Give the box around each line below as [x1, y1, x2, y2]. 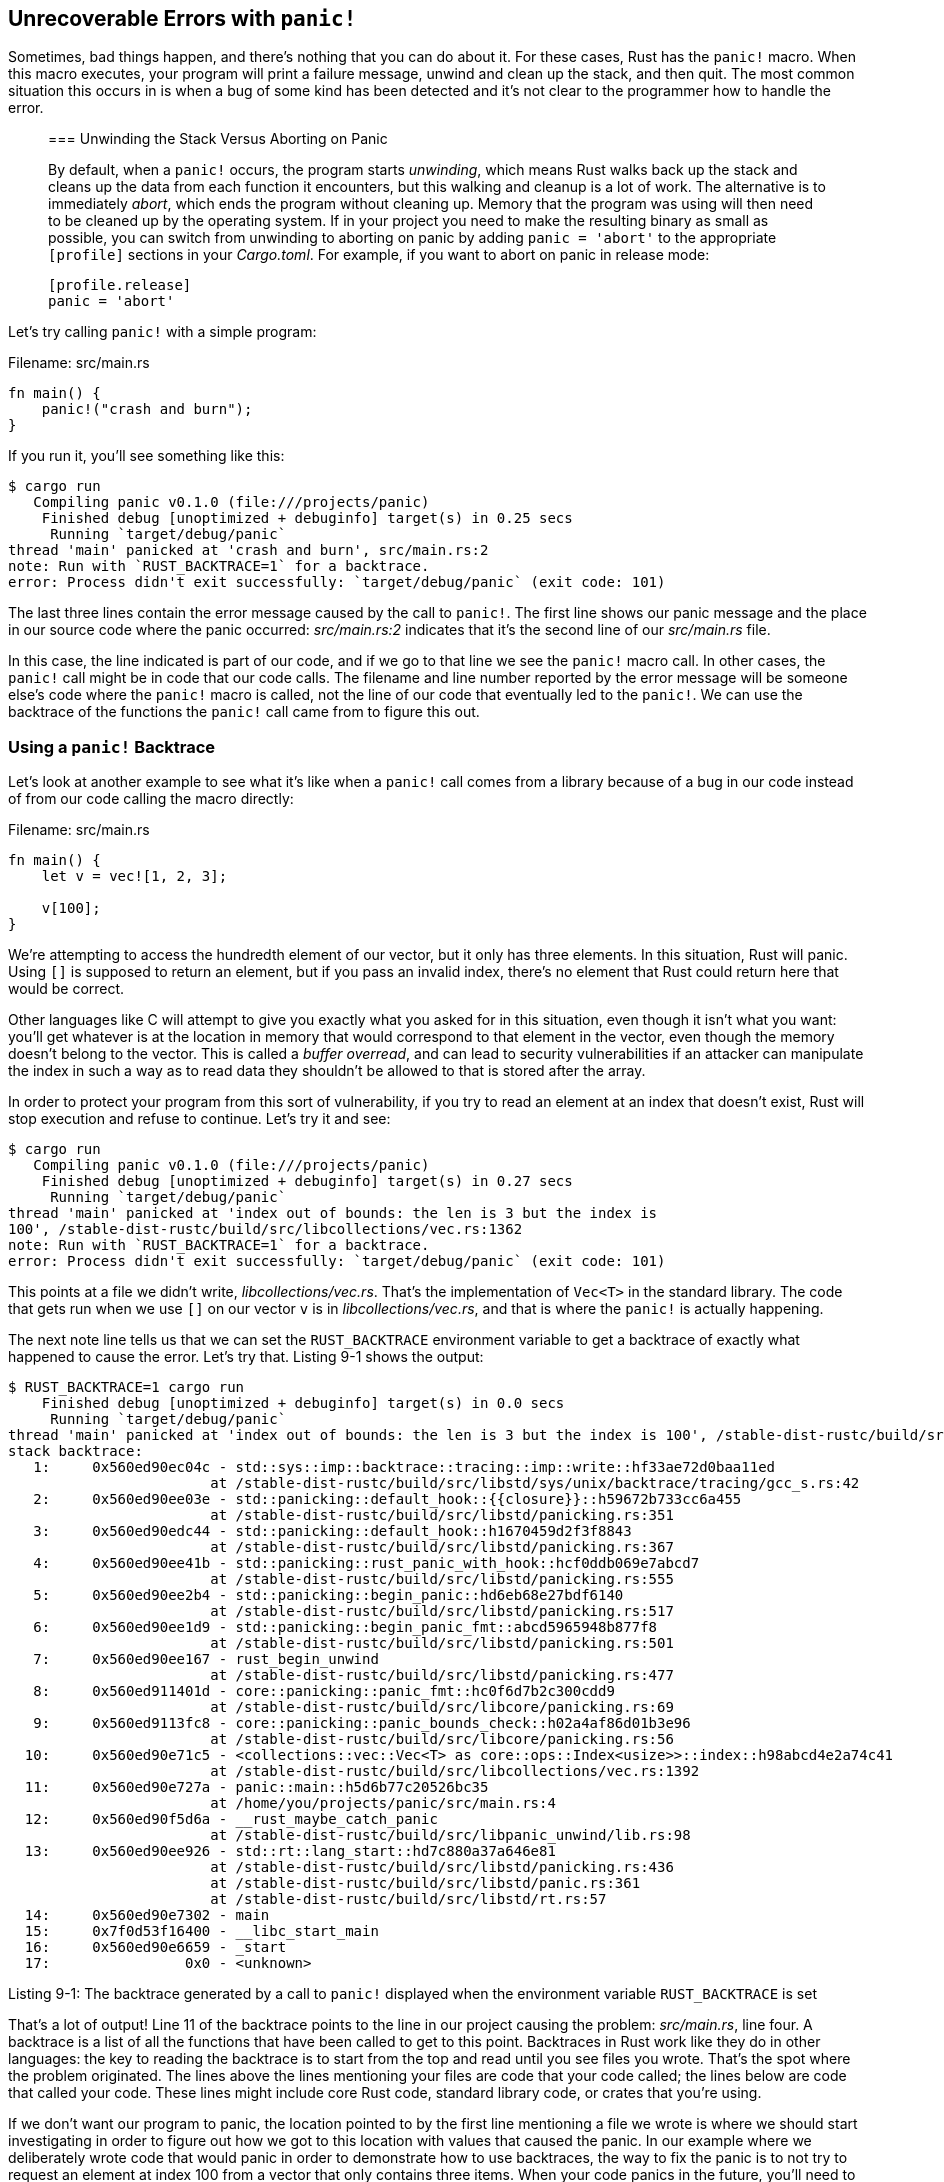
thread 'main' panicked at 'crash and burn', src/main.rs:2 [8, 542, 489, 559]
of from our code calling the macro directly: [8, 790, 294, 808]
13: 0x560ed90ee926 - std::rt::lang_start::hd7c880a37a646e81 [24, 1843, 556, 1860]
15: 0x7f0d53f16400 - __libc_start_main [24, 1923, 379, 1940]
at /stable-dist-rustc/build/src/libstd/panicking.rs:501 [210, 1635, 674, 1652]
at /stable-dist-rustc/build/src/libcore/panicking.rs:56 [210, 1731, 674, 1748]
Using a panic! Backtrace [8, 736, 216, 757]
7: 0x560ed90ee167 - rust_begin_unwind [33, 1651, 379, 1668]
